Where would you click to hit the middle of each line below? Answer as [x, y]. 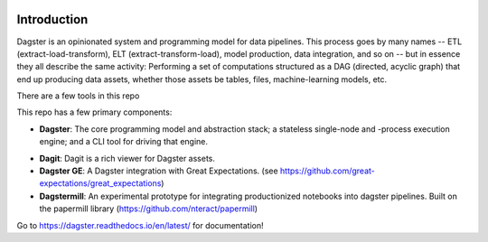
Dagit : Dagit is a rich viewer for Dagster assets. [127, 158]
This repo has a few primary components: [94, 112]
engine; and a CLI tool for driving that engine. [123, 142]
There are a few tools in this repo [78, 96]
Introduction [52, 19]
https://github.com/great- [328, 171]
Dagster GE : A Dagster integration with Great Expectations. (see [159, 171]
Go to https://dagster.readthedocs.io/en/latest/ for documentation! [140, 225]
